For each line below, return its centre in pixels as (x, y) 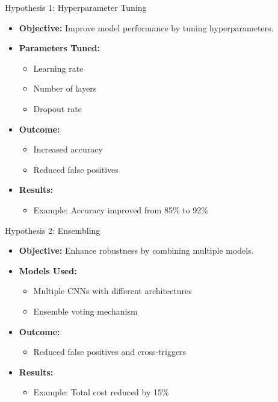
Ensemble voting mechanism (85, 311)
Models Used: (48, 270)
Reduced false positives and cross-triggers (110, 352)
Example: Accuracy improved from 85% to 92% (121, 209)
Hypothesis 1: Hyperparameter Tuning (76, 7)
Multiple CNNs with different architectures (113, 291)
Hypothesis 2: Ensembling (53, 230)
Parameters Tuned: (59, 48)
